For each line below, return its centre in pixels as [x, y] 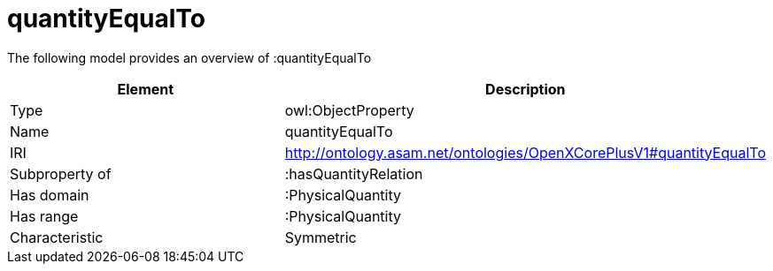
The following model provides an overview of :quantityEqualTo [189, 57]
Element [146, 89]
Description [526, 89]
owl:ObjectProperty [349, 110]
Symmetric [321, 237]
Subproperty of [61, 173]
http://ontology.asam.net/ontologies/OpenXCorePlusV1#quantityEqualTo [525, 152]
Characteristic [57, 237]
